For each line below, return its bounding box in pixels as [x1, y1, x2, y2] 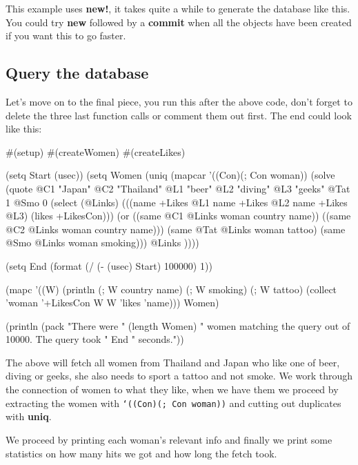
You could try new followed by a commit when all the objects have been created [6, 14, 352, 29]
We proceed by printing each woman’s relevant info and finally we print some [6, 432, 332, 446]
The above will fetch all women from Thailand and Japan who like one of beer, [6, 355, 340, 369]
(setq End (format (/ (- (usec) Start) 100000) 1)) [6, 258, 212, 273]
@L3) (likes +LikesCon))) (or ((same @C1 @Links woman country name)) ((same [6, 208, 351, 223]
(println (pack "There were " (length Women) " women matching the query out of [6, 318, 350, 333]
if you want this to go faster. [6, 28, 126, 43]
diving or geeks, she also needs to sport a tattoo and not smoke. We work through [6, 368, 353, 383]
